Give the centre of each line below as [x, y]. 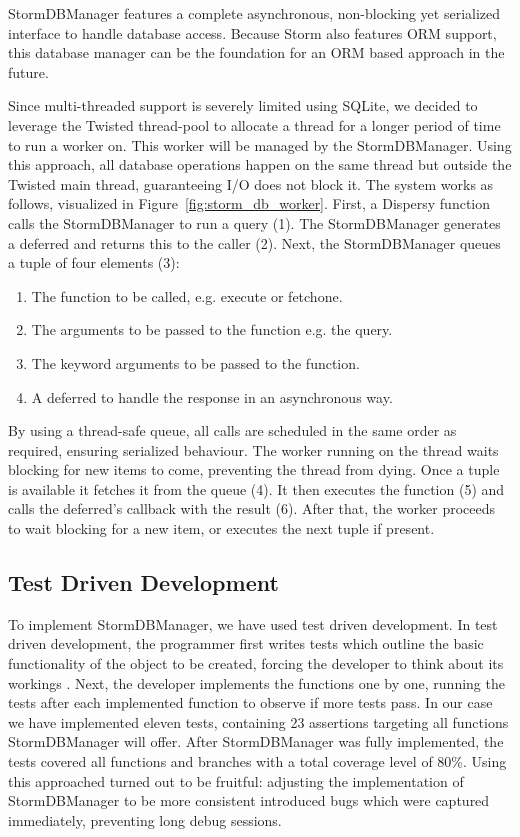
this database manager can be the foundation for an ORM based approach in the [256, 52]
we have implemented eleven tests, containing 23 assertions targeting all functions [258, 721]
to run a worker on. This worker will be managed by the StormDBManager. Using [260, 144]
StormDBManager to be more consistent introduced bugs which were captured [249, 800]
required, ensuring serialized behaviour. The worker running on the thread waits [253, 449]
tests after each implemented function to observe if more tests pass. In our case [250, 702]
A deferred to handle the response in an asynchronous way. [212, 396]
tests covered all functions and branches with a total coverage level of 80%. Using [257, 761]
